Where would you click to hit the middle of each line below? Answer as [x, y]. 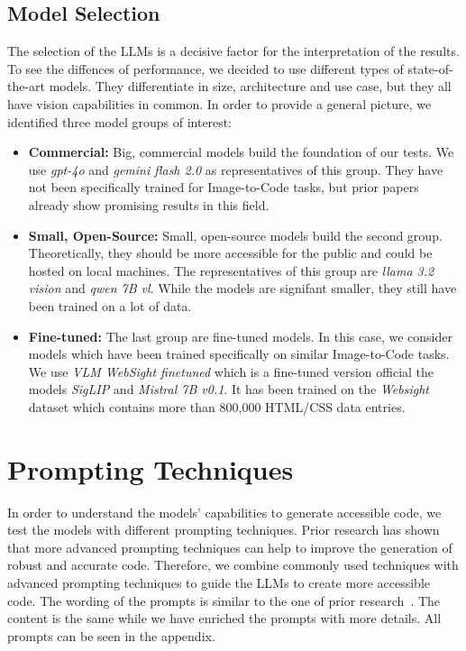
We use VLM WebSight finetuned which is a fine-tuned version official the [231, 371]
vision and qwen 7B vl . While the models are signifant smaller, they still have [242, 288]
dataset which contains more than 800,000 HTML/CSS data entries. [217, 406]
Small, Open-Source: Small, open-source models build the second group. [235, 235]
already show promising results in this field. [149, 204]
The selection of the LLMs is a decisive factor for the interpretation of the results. [233, 51]
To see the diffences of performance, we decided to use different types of [206, 68]
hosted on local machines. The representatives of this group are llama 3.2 [231, 270]
